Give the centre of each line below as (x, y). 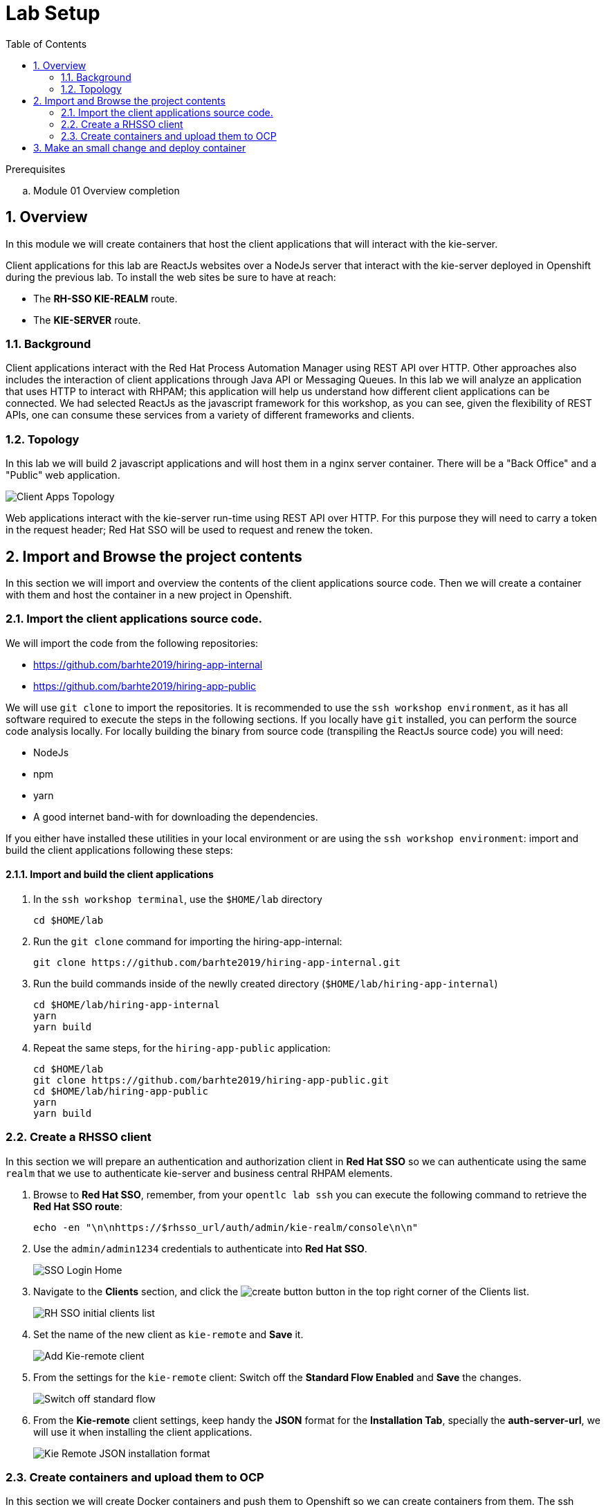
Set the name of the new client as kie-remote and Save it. (168, 1334)
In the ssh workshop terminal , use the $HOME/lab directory (178, 899)
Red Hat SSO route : (78, 1206)
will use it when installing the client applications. (143, 1432)
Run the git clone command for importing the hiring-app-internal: (188, 941)
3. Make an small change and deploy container (140, 147)
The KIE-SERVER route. (87, 320)
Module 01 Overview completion (107, 190)
